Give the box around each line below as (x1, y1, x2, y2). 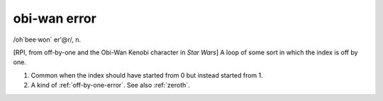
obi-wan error (13, 11, 97, 26)
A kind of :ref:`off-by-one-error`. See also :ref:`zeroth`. (30, 81, 191, 90)
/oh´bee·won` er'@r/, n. (13, 35, 82, 44)
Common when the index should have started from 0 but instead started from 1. (30, 71, 264, 79)
